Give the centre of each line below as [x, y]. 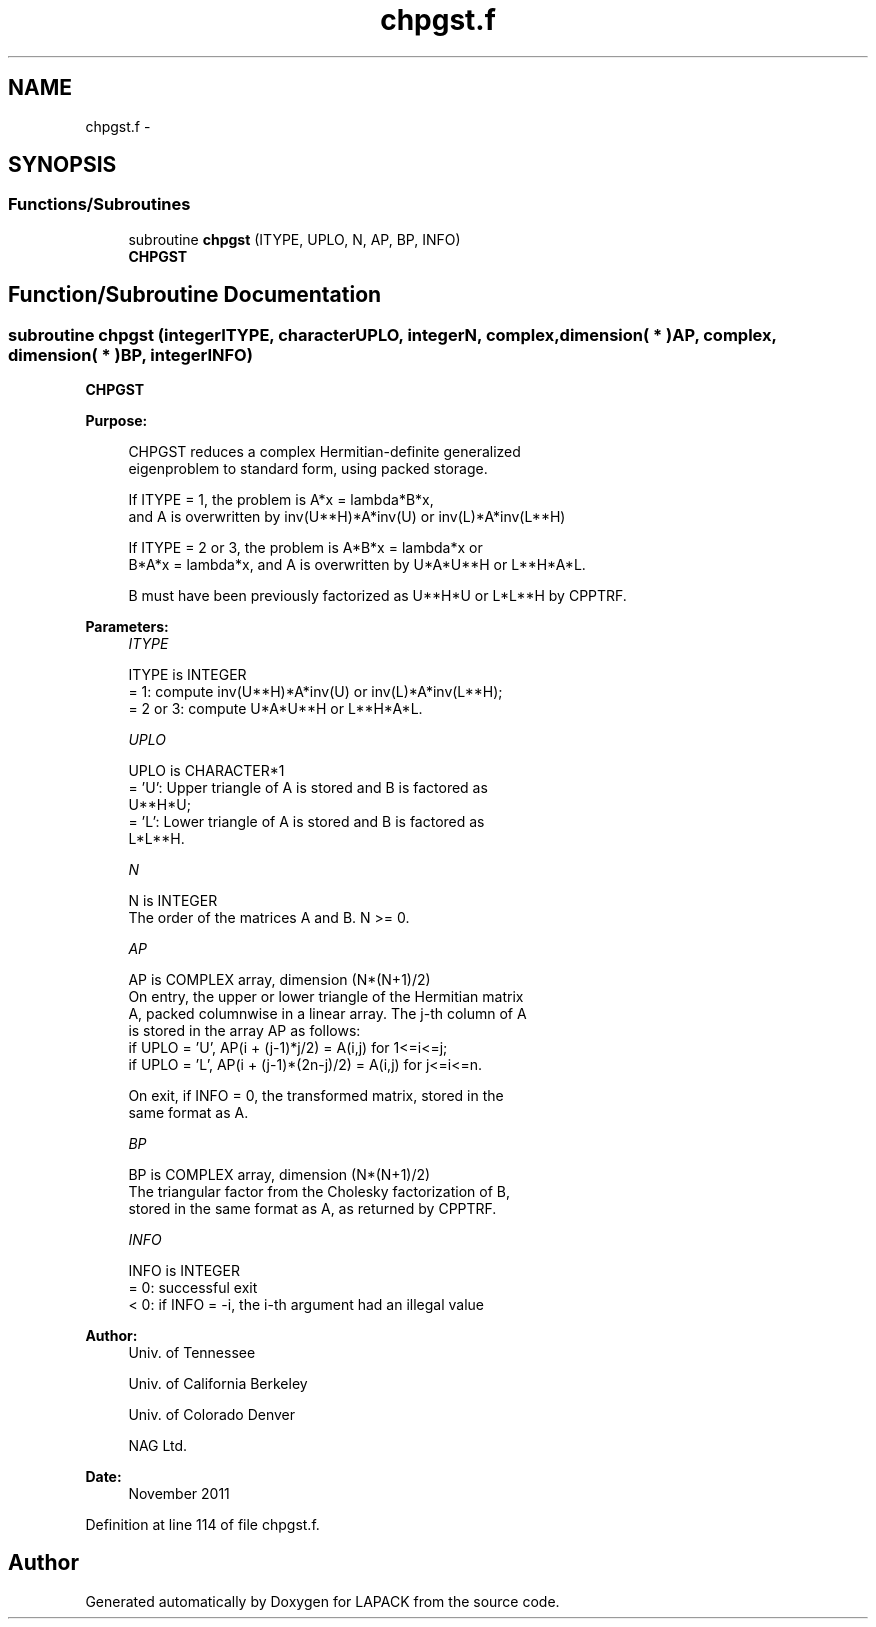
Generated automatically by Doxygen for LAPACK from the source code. [322, 1601]
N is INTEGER [173, 901]
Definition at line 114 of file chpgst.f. [202, 1525]
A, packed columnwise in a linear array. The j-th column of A [327, 1014]
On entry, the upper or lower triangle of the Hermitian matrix [326, 997]
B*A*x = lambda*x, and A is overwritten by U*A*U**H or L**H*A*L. [357, 565]
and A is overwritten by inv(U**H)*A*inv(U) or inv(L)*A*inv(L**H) [347, 517]
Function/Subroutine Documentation [195, 295]
